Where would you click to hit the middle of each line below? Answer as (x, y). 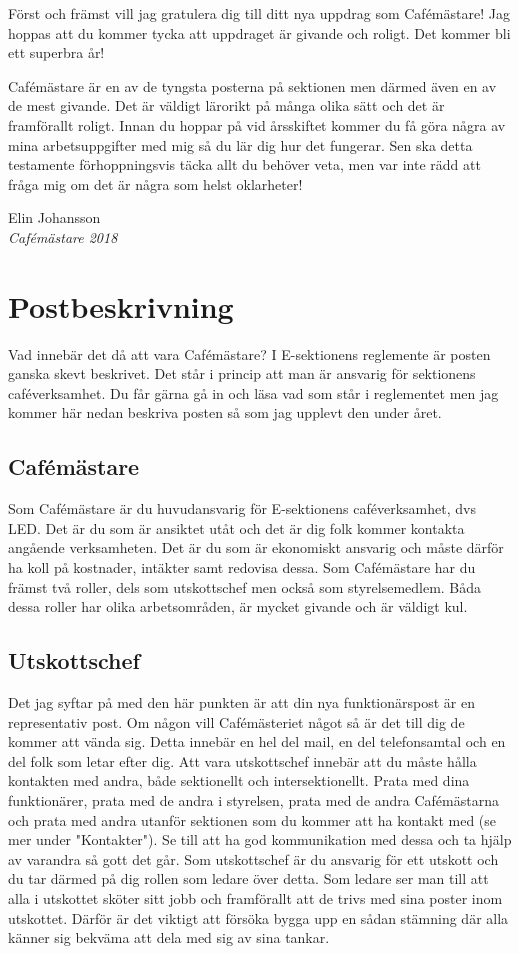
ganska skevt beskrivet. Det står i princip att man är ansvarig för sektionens (242, 373)
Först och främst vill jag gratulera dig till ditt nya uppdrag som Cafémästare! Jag (259, 13)
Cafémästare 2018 (63, 236)
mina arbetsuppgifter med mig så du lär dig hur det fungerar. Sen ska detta (240, 144)
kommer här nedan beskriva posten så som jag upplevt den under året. (225, 412)
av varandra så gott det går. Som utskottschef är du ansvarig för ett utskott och (253, 858)
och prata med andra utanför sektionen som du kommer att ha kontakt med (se (252, 819)
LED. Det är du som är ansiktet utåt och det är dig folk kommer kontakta (236, 527)
